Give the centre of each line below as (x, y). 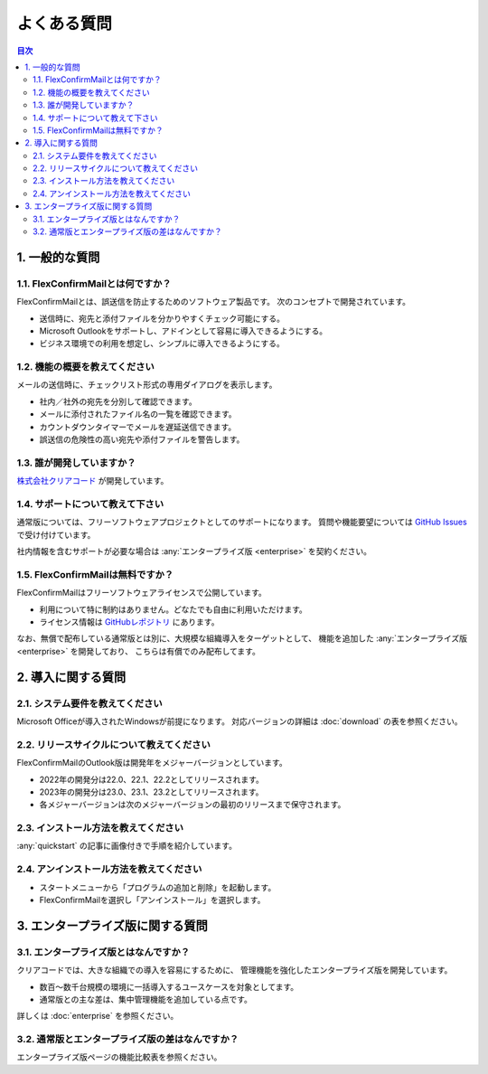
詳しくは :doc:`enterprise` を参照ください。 (98, 1016)
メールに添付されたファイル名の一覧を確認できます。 (138, 414)
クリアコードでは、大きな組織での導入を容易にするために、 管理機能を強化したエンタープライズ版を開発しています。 (235, 970)
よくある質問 (65, 24)
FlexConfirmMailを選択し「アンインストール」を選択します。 (152, 900)
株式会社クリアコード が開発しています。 (93, 481)
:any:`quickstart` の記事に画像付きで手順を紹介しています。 (127, 846)
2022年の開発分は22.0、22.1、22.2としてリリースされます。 (151, 779)
